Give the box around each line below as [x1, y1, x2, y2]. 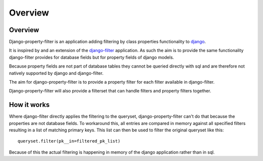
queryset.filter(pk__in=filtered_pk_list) [18, 139, 121, 144]
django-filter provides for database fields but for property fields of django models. [9, 54, 174, 60]
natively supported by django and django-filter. [9, 70, 104, 76]
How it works [9, 101, 50, 109]
